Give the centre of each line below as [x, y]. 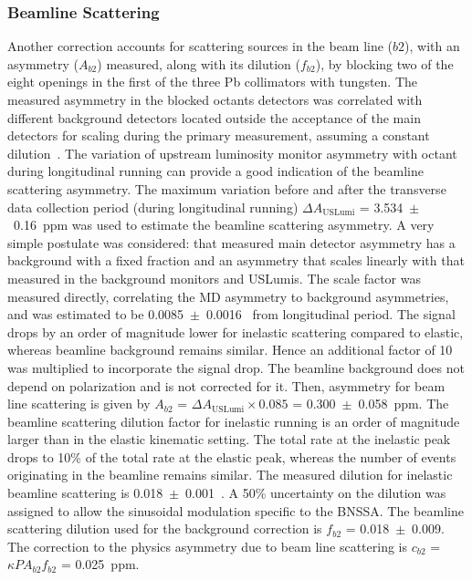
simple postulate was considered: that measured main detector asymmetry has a [231, 242]
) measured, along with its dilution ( [199, 63]
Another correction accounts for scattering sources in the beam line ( [200, 46]
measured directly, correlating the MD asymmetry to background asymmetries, [228, 296]
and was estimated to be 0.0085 [96, 314]
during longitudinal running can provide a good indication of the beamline [216, 171]
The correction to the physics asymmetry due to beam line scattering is [207, 546]
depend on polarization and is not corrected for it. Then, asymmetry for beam [226, 385]
